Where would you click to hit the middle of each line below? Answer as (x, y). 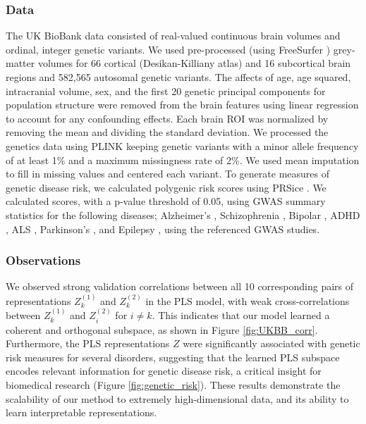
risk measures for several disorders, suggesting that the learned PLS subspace (173, 357)
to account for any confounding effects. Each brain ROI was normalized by (167, 118)
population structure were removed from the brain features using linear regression (182, 105)
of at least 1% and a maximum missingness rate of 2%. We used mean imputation (183, 160)
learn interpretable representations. (81, 412)
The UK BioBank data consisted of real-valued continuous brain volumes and (173, 36)
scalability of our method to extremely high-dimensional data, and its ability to (177, 398)
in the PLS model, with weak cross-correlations (248, 300)
